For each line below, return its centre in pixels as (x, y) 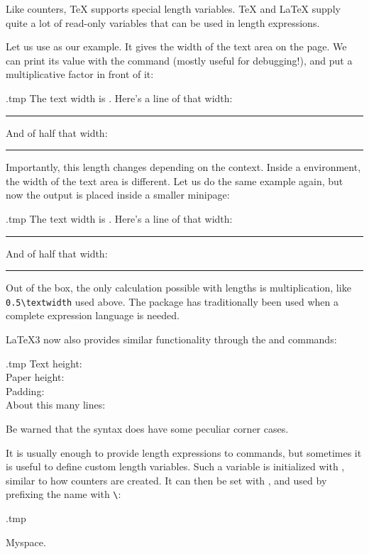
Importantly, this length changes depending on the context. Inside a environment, (183, 167)
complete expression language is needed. (93, 315)
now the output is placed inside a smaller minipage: (118, 195)
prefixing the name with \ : (64, 494)
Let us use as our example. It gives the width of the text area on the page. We (176, 46)
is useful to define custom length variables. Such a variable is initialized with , (175, 466)
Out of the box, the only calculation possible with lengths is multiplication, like (178, 288)
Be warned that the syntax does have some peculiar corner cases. (147, 428)
